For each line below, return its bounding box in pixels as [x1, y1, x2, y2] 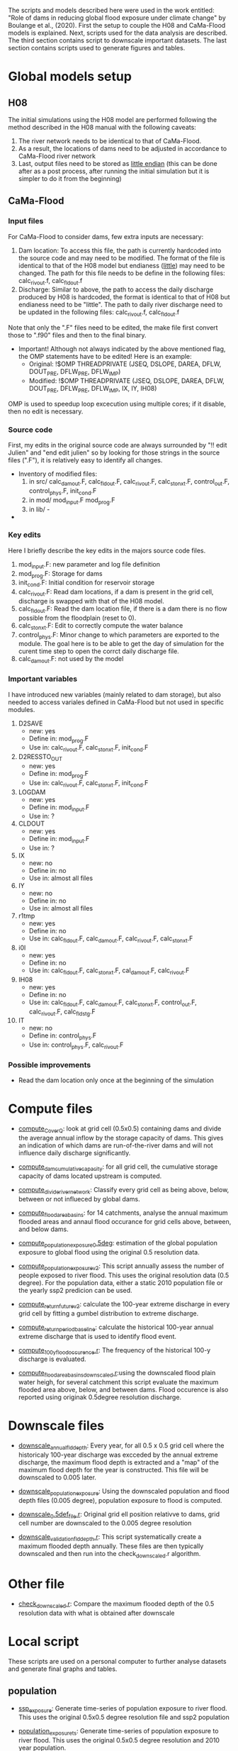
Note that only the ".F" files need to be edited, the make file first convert [8, 323, 218, 332]
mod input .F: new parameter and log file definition [18, 560, 160, 570]
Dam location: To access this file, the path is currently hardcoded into [18, 246, 222, 255]
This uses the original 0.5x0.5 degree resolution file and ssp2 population [18, 1713, 229, 1722]
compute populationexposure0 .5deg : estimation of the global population [18, 1239, 218, 1249]
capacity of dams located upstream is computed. [18, 1172, 162, 1180]
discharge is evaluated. [18, 1355, 87, 1364]
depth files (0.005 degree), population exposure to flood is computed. [18, 1496, 222, 1504]
